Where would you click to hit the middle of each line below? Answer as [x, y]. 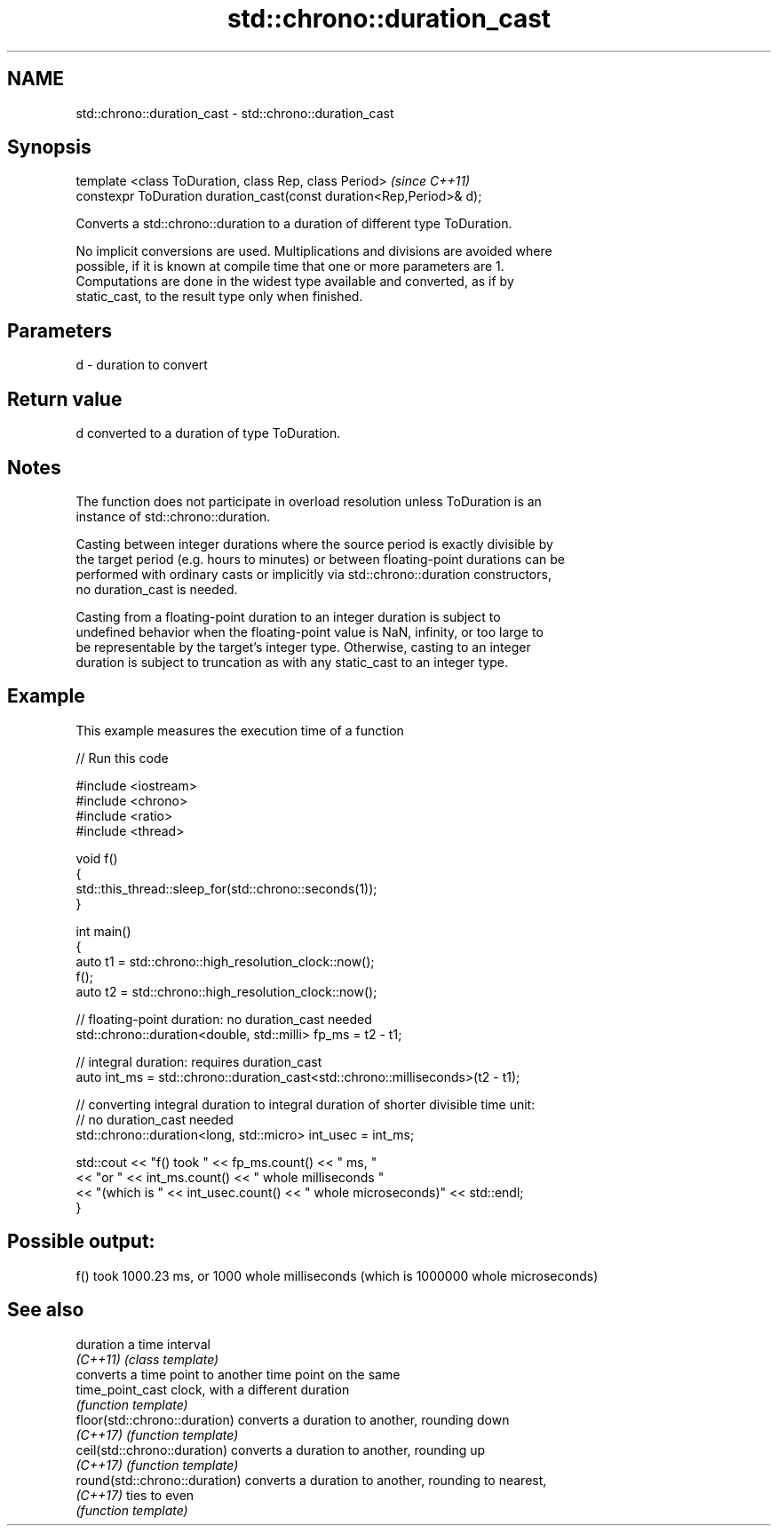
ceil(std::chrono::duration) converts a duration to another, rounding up [281, 1450]
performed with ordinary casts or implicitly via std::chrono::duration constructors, [314, 574]
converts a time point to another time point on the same [238, 1374]
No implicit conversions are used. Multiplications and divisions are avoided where [314, 251]
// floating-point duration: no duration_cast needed [224, 1019]
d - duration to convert [142, 365]
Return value [65, 399]
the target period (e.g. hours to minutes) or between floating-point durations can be [320, 559]
